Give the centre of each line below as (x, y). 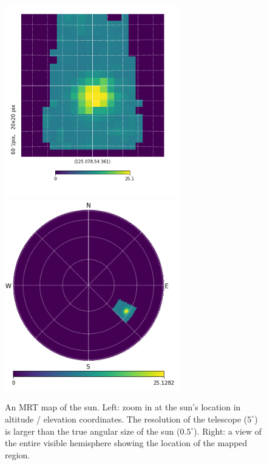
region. (18, 454)
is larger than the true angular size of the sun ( (93, 431)
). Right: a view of (228, 431)
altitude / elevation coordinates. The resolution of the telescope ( (126, 419)
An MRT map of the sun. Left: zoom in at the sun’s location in (123, 407)
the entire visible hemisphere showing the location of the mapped (126, 443)
